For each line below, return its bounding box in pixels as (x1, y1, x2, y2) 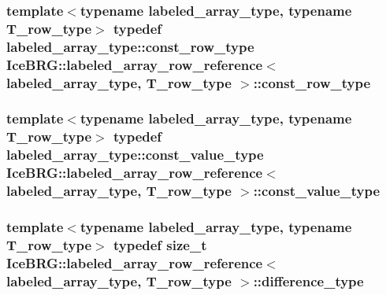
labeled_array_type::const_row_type (6, 36, 254, 56)
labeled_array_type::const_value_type (6, 145, 264, 164)
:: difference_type (253, 271, 364, 290)
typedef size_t (113, 234, 207, 254)
